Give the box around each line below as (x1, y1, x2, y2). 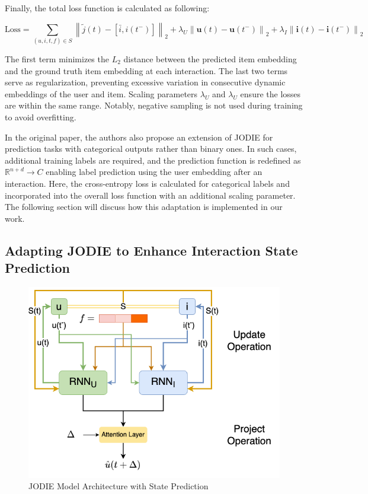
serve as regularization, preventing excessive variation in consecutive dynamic (5, 76, 286, 88)
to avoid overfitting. (5, 111, 76, 123)
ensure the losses (240, 87, 301, 100)
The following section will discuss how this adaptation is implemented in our (5, 200, 283, 213)
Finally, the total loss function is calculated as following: (5, 2, 210, 14)
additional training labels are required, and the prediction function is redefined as (5, 154, 301, 166)
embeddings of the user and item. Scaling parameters (5, 87, 198, 100)
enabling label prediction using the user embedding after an (46, 165, 263, 178)
